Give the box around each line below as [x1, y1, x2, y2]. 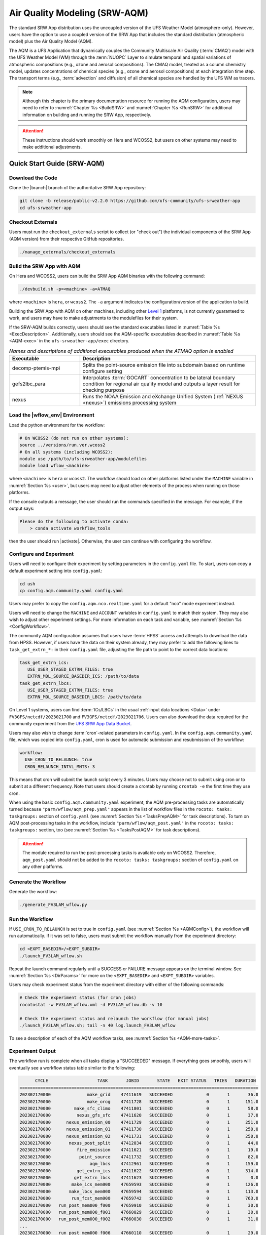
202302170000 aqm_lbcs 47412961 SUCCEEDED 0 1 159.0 [19, 1161, 259, 1167]
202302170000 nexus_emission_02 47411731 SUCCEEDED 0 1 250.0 [19, 1133, 259, 1139]
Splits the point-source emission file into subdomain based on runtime [82, 362, 245, 369]
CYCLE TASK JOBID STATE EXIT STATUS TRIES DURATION [35, 1078, 256, 1084]
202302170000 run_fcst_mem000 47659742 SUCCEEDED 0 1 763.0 [19, 1195, 259, 1201]
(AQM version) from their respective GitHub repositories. [9, 236, 124, 242]
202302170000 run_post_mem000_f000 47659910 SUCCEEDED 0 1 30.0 [19, 1202, 259, 1208]
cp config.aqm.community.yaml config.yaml [19, 588, 124, 594]
